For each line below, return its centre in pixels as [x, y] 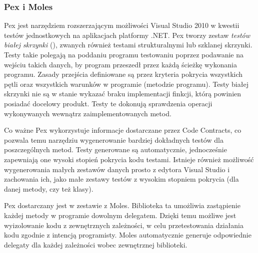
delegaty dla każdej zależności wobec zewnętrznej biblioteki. [96, 244]
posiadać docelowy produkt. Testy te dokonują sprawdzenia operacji [108, 103]
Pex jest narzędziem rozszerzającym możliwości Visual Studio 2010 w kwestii [122, 25]
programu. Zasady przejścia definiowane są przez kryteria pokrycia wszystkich [123, 74]
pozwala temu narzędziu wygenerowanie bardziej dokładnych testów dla [114, 139]
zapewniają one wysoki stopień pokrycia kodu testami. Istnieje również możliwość [129, 159]
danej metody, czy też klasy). [49, 188]
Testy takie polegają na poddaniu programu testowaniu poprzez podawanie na [124, 54]
